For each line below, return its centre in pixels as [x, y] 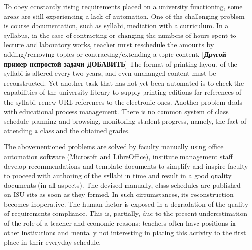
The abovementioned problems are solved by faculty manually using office [114, 147]
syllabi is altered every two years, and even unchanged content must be [110, 73]
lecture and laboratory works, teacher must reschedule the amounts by [109, 45]
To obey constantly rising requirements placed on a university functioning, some [123, 6]
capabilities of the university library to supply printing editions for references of [123, 92]
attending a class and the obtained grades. [67, 130]
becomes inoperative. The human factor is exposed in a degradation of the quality [126, 204]
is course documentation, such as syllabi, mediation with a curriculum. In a [116, 26]
